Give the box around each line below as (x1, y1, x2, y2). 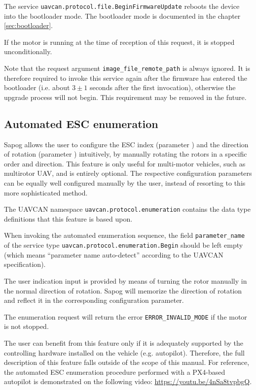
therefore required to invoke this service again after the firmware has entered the (4, 72, 247, 83)
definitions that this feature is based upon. (4, 213, 133, 224)
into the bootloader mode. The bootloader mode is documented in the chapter (4, 10, 241, 21)
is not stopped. (4, 321, 49, 331)
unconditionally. (4, 46, 52, 57)
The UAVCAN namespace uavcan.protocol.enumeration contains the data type (4, 204, 251, 214)
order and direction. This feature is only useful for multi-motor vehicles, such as (4, 158, 246, 168)
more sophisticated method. (4, 187, 88, 197)
